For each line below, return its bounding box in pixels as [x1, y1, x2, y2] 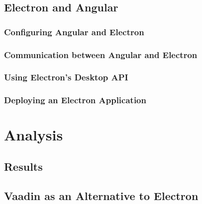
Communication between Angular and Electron [4, 48, 198, 61]
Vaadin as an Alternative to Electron [4, 188, 199, 203]
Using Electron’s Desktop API [4, 71, 128, 83]
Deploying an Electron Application [4, 94, 146, 106]
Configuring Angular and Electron [4, 25, 144, 38]
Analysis [4, 125, 63, 145]
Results [4, 158, 43, 174]
